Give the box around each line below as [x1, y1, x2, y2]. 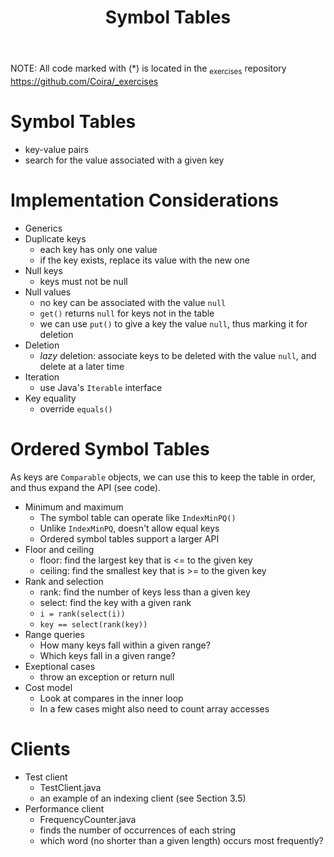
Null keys [24, 264, 63, 276]
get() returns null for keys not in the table [39, 307, 215, 319]
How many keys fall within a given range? [39, 639, 211, 651]
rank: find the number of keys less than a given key [39, 586, 251, 598]
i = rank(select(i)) [39, 609, 126, 619]
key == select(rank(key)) [39, 619, 148, 630]
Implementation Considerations [10, 189, 280, 212]
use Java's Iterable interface [39, 381, 163, 393]
